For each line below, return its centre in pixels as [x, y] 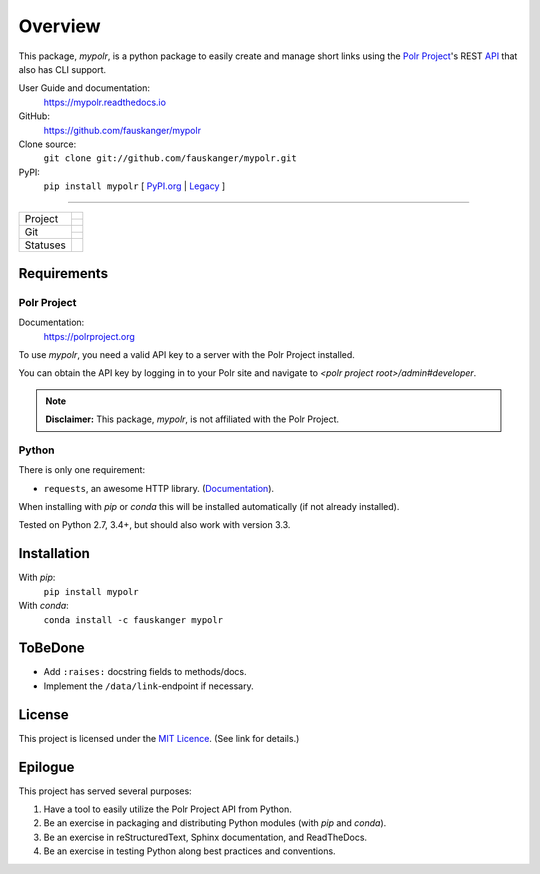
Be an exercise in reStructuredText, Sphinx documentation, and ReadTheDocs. [205, 837]
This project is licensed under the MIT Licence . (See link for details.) [159, 738]
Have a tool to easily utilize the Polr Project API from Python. [167, 809]
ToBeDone [51, 648]
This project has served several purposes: [105, 791]
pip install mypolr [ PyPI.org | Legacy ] [134, 186]
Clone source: [47, 144]
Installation [54, 553]
